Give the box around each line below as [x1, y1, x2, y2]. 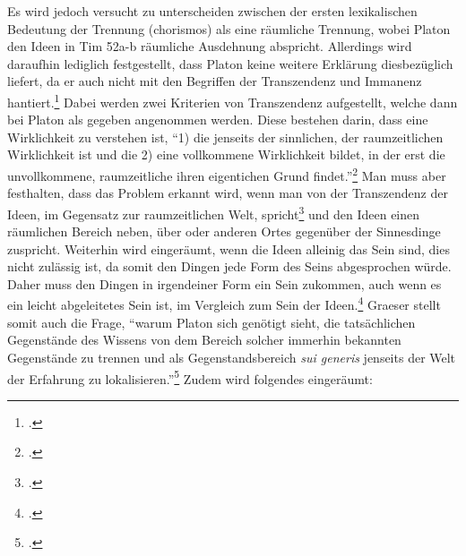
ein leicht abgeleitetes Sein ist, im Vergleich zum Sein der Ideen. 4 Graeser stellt [7, 293, 441, 314]
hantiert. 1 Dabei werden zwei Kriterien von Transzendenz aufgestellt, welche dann [7, 90, 458, 111]
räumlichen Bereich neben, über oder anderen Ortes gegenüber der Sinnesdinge [7, 222, 441, 241]
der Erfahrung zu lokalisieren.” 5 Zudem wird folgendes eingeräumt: [7, 366, 373, 388]
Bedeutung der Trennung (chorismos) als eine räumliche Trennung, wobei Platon [7, 19, 451, 38]
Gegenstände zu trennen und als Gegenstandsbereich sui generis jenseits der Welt [7, 347, 456, 366]
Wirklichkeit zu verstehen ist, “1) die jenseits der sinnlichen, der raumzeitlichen [7, 127, 444, 146]
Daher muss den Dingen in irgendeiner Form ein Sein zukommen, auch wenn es [7, 274, 442, 293]
